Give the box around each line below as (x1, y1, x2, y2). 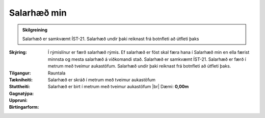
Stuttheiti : (9, 84, 30, 90)
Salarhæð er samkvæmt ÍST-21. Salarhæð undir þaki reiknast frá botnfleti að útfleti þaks (22, 36, 199, 42)
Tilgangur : (9, 70, 31, 76)
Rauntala (48, 70, 66, 76)
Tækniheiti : (9, 76, 33, 83)
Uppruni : (9, 97, 28, 103)
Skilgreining (22, 27, 48, 33)
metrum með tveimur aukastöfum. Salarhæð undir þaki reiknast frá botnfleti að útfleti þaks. (48, 63, 231, 69)
